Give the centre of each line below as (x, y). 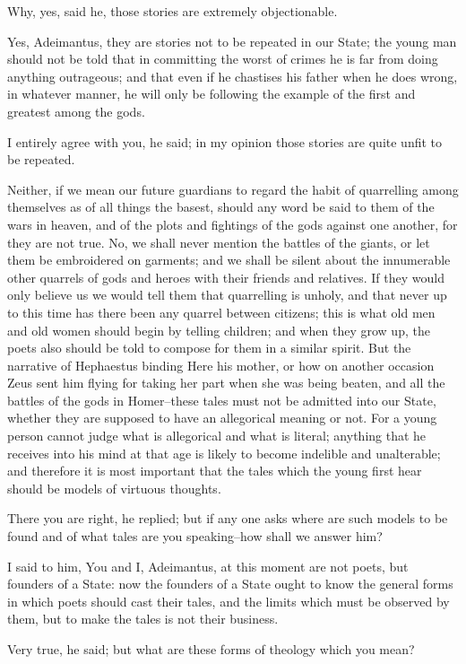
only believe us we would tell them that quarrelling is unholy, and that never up (227, 295)
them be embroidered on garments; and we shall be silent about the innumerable (229, 260)
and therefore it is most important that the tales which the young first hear (215, 471)
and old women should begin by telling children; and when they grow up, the (219, 330)
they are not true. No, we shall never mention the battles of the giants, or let (219, 242)
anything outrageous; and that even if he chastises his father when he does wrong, (233, 76)
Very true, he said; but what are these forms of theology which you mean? (211, 649)
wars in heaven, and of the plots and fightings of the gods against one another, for (233, 224)
